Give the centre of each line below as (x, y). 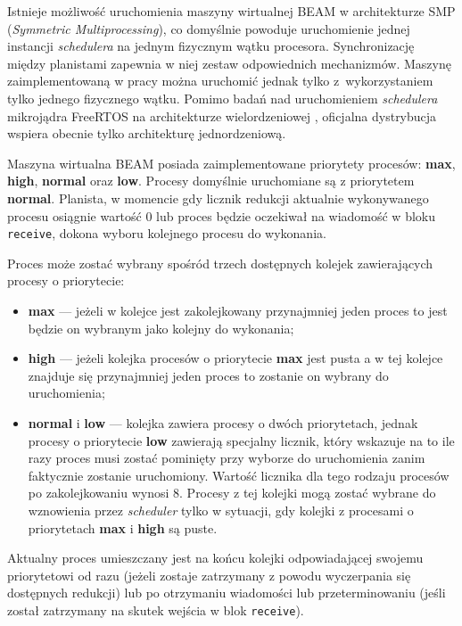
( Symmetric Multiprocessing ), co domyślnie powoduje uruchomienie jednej (209, 28)
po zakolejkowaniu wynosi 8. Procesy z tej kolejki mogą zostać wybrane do (232, 493)
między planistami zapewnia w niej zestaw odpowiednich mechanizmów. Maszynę (229, 63)
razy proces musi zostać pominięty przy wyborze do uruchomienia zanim (227, 458)
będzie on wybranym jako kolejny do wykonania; (161, 328)
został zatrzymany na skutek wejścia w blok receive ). (156, 610)
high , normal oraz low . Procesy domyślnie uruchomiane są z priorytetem (211, 181)
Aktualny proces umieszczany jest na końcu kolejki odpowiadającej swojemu (215, 558)
